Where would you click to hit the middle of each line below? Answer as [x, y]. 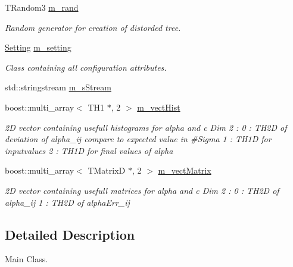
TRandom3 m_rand [42, 7]
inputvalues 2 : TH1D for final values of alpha [89, 150]
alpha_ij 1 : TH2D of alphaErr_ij [67, 202]
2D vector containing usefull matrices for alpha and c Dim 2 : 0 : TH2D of [142, 190]
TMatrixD [107, 170]
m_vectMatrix [185, 170]
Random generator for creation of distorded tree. [93, 27]
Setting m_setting [38, 47]
